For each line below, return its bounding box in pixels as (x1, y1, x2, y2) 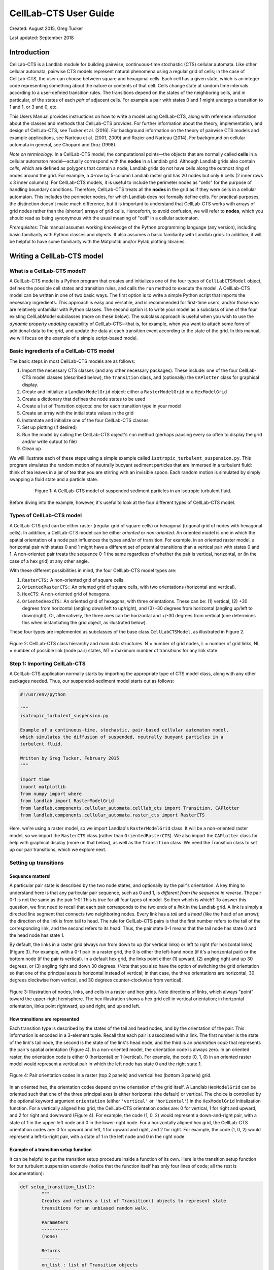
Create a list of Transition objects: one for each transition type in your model (22, 403, 182, 409)
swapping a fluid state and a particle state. (9, 476, 98, 482)
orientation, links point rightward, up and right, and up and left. (9, 1003, 141, 1009)
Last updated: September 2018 (9, 35, 74, 41)
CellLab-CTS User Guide (9, 8, 115, 19)
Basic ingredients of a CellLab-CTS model (9, 347, 115, 355)
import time (20, 777, 50, 782)
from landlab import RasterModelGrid (20, 798, 114, 804)
